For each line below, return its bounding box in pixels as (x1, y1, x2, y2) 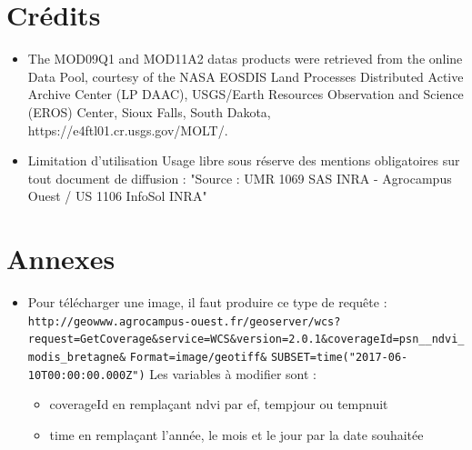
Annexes (6, 240, 115, 277)
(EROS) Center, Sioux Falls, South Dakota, (27, 102, 271, 121)
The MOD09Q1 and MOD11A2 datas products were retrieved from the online (27, 49, 463, 68)
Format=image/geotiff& (129, 350, 267, 364)
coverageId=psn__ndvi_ (327, 333, 465, 346)
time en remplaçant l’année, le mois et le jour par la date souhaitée (49, 425, 424, 444)
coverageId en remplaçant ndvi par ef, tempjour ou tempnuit (49, 395, 388, 414)
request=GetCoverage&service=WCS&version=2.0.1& (27, 333, 328, 346)
